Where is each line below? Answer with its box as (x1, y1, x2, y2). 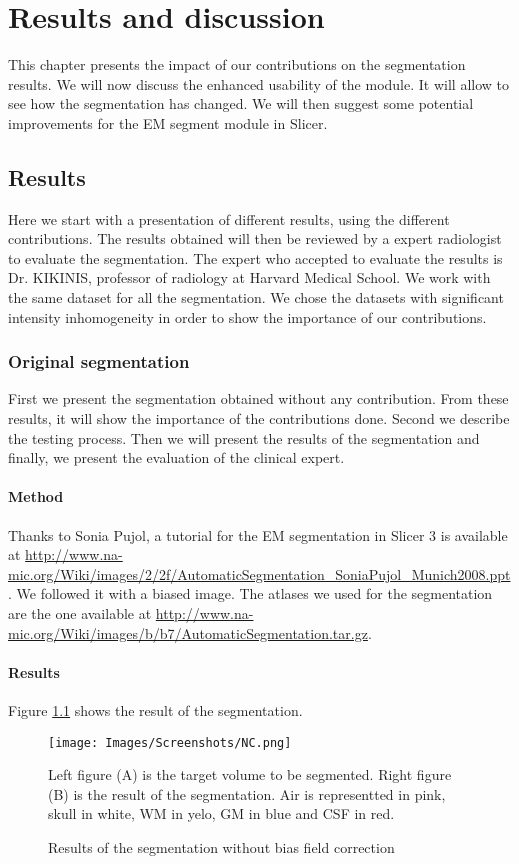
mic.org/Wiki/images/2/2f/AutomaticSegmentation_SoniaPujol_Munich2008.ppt (8, 563, 511, 584)
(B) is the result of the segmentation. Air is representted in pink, (48, 783, 446, 804)
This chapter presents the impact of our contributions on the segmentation (8, 54, 466, 75)
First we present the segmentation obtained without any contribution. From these (8, 388, 509, 409)
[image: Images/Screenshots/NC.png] (48, 735, 292, 750)
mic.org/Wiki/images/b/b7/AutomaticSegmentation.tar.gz (8, 622, 368, 643)
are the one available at (8, 603, 152, 624)
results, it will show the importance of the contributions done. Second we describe (8, 408, 510, 429)
